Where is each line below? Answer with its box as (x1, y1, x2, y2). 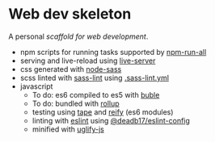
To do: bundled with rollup (32, 98, 120, 108)
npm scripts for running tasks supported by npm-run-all (19, 47, 207, 56)
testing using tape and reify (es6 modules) (32, 106, 174, 117)
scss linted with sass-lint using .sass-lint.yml (19, 73, 170, 82)
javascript (19, 81, 53, 91)
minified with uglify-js (32, 124, 105, 134)
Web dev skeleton (8, 5, 132, 23)
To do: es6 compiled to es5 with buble (32, 90, 160, 99)
